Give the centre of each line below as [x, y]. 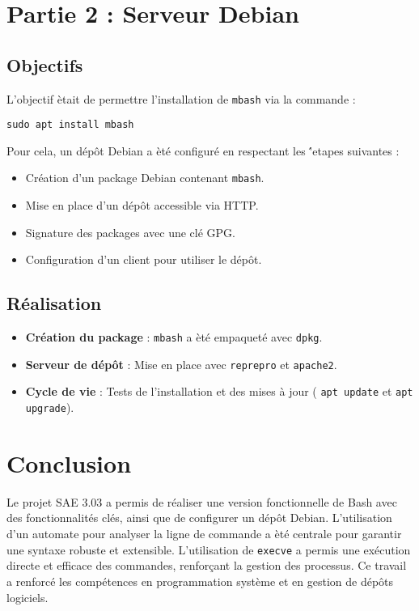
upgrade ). [50, 407]
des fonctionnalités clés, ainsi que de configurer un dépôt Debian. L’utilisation [199, 518]
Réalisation [54, 303]
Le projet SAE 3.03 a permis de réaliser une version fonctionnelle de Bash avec [202, 501]
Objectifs [45, 64]
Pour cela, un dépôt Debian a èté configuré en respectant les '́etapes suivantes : [203, 150]
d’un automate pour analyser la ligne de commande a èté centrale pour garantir [204, 534]
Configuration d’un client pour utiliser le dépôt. [144, 259]
